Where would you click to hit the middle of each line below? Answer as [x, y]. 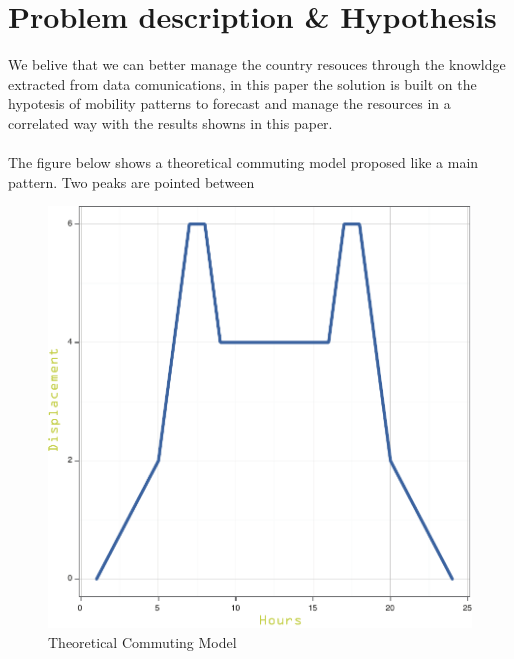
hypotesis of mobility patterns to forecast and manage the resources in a [229, 103]
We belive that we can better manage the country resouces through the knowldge [257, 64]
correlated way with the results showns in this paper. [170, 122]
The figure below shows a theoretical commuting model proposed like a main [243, 162]
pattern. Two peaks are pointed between [131, 181]
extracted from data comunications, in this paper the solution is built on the [242, 83]
